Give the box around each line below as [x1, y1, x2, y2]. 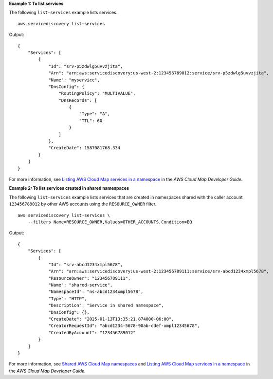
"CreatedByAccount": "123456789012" [48, 330, 136, 335]
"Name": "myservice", [48, 77, 100, 83]
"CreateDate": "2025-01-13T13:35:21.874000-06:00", [48, 316, 175, 322]
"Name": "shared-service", [48, 282, 113, 288]
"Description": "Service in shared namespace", [48, 303, 164, 308]
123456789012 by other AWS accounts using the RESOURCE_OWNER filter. [9, 201, 157, 207]
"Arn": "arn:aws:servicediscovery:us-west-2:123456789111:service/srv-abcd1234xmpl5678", [48, 269, 270, 274]
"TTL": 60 [79, 118, 103, 124]
